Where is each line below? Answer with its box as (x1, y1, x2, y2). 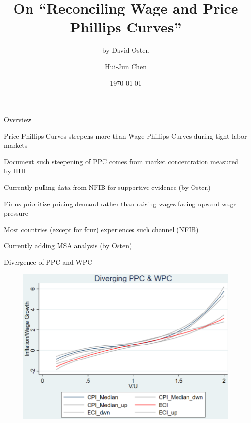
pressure (4, 208, 29, 218)
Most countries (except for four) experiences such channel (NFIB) (4, 224, 199, 234)
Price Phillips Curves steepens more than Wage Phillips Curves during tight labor (4, 130, 247, 141)
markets (4, 140, 28, 150)
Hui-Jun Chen (104, 61, 147, 71)
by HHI (4, 166, 26, 176)
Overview (4, 114, 32, 125)
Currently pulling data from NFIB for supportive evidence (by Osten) (4, 182, 211, 192)
